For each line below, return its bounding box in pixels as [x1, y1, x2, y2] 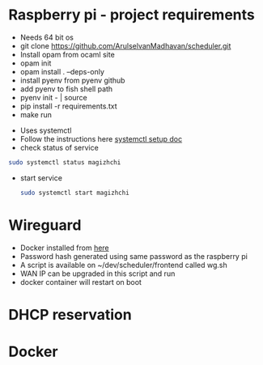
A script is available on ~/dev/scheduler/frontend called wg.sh [19, 260, 228, 270]
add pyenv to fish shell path [19, 83, 113, 94]
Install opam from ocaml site [19, 49, 115, 59]
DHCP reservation [8, 305, 132, 324]
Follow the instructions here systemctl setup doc [19, 134, 183, 143]
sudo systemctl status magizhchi [8, 158, 121, 167]
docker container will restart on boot [19, 277, 142, 286]
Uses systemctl [19, 125, 72, 135]
